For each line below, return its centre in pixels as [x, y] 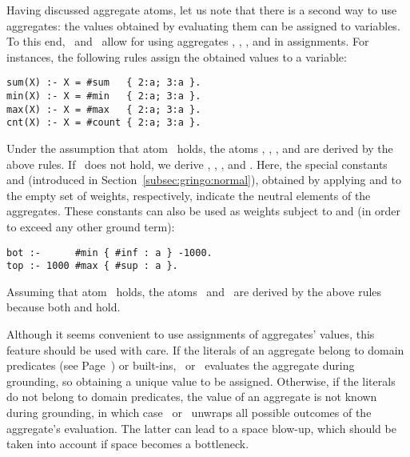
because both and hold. [64, 307]
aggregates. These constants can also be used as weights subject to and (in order [204, 211]
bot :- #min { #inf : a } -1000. [109, 253]
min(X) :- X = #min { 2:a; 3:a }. [104, 96]
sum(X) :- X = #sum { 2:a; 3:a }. [104, 83]
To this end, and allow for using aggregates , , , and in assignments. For [188, 41]
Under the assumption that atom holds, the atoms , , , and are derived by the [200, 148]
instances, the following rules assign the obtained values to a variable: [177, 56]
